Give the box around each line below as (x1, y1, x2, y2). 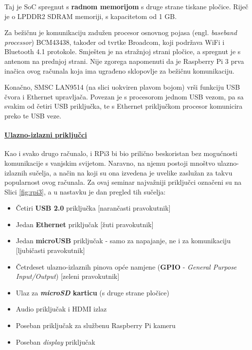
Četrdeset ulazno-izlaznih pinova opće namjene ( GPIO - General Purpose (16, 261, 237, 272)
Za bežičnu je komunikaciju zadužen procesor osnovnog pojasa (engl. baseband (4, 27, 237, 38)
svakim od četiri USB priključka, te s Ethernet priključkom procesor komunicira (4, 101, 243, 111)
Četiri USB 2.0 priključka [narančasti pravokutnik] (16, 203, 171, 213)
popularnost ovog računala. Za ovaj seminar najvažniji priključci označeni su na (4, 177, 242, 187)
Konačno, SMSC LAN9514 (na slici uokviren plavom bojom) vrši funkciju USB (4, 82, 240, 92)
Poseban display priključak (16, 336, 95, 347)
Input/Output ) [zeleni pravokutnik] (16, 271, 120, 281)
